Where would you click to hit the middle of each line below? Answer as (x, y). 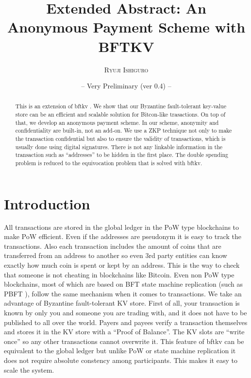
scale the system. (29, 369)
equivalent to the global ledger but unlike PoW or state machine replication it (120, 351)
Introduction (47, 203)
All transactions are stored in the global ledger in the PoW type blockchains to (122, 227)
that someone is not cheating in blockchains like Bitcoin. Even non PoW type (119, 274)
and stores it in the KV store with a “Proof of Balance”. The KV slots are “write (124, 332)
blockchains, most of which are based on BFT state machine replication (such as (124, 284)
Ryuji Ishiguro (126, 69)
